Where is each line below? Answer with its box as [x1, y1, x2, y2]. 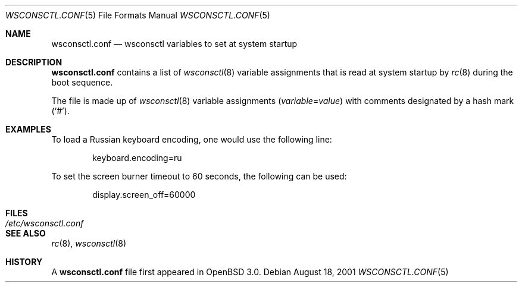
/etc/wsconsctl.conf [5, 218, 84, 228]
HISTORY [5, 257, 43, 267]
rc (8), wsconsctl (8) [51, 238, 127, 248]
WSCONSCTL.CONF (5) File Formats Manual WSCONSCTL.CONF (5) [5, 10, 270, 20]
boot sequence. [51, 77, 113, 87]
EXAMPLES [5, 124, 51, 134]
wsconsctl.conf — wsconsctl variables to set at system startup [51, 39, 298, 49]
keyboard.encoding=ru [92, 153, 182, 163]
